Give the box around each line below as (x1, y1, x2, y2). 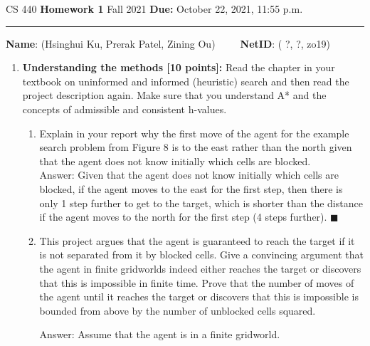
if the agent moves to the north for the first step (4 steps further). (39, 209, 327, 224)
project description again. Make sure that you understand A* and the (22, 88, 327, 103)
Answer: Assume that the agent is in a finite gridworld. (39, 327, 280, 342)
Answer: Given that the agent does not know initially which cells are (39, 167, 339, 182)
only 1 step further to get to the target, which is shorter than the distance (39, 195, 363, 210)
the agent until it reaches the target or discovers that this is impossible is (39, 289, 359, 304)
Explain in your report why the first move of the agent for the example (39, 125, 349, 140)
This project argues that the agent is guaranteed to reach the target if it (39, 233, 355, 248)
